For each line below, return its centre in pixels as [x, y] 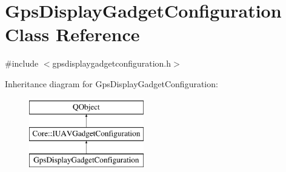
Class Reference [72, 34]
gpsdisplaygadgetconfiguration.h [112, 63]
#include [22, 63]
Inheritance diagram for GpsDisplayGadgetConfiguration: [111, 83]
